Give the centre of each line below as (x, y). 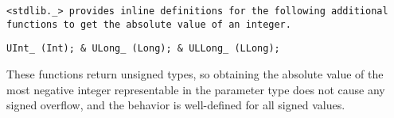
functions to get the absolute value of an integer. (149, 24)
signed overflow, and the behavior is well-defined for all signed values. (176, 105)
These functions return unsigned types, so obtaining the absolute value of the (195, 73)
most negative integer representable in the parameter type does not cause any (196, 89)
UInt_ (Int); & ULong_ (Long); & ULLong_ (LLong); (143, 49)
